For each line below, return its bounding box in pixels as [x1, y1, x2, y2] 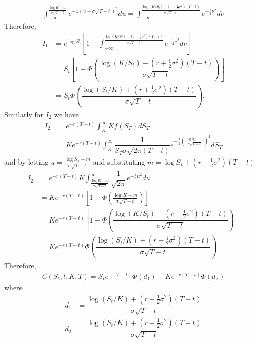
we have [54, 109, 79, 119]
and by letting [4, 156, 49, 167]
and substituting [93, 156, 145, 167]
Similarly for [4, 109, 44, 119]
